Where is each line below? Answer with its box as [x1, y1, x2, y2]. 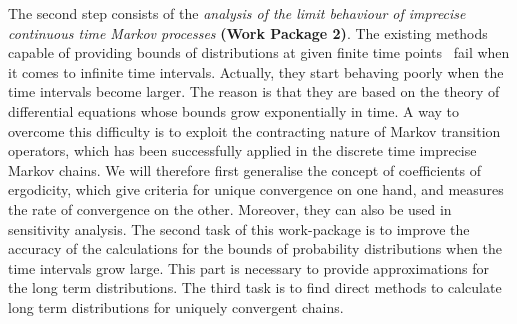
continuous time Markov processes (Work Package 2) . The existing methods [8, 22, 488, 43]
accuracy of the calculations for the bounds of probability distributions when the [8, 238, 503, 259]
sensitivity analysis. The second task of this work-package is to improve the [8, 218, 470, 239]
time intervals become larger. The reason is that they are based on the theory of [8, 81, 500, 102]
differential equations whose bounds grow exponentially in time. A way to [8, 100, 460, 121]
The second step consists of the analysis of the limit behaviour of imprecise [8, 3, 466, 23]
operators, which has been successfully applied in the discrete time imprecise [8, 140, 477, 161]
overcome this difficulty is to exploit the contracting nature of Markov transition [8, 120, 501, 141]
